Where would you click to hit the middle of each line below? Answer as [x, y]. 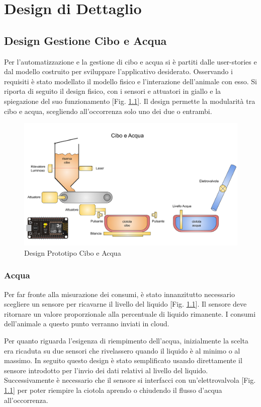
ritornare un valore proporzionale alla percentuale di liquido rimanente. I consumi [130, 313]
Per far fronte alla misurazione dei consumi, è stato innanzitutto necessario [119, 294]
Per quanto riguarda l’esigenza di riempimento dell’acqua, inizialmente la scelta [126, 340]
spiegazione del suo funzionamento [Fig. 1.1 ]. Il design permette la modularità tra [130, 101]
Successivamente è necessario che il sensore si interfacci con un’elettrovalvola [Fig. [130, 380]
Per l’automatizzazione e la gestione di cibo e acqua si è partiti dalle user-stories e [130, 61]
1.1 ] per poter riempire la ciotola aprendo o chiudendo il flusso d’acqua [113, 390]
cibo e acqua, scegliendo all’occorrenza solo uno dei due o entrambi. [108, 111]
